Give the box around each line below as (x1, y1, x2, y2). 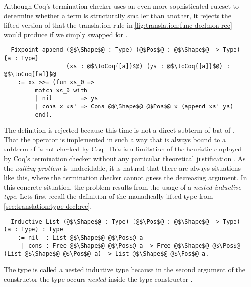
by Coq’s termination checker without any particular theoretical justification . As (4, 153, 246, 164)
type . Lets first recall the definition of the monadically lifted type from (4, 191, 213, 201)
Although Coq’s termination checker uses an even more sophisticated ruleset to (4, 1, 239, 11)
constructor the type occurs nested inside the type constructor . (4, 273, 193, 284)
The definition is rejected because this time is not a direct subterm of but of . (4, 125, 234, 135)
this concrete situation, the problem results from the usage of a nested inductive (4, 181, 241, 192)
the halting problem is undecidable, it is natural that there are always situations (4, 163, 241, 173)
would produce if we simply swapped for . (4, 29, 128, 39)
